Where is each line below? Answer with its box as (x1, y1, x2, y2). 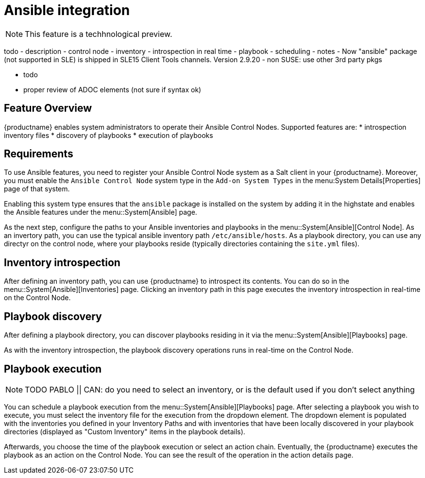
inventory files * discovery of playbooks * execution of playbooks (4, 131, 213, 139)
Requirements (4, 148, 73, 160)
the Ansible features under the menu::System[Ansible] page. (4, 208, 197, 217)
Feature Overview (4, 102, 92, 115)
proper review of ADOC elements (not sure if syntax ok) (23, 85, 202, 94)
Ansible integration (4, 2, 130, 18)
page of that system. (4, 185, 70, 193)
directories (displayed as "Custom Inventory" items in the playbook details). (4, 427, 245, 436)
